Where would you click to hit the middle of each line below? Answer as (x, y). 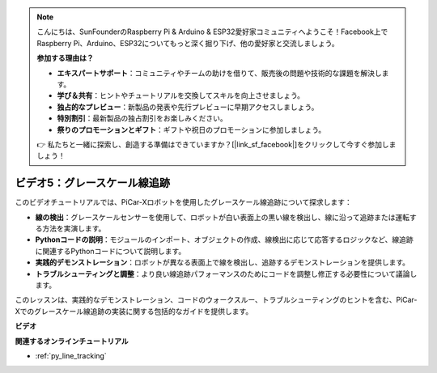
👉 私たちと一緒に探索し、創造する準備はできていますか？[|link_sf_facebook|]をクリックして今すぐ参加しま (216, 144)
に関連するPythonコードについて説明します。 (110, 251)
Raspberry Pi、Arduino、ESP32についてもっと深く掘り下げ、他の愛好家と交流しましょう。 (188, 43)
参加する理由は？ (65, 58)
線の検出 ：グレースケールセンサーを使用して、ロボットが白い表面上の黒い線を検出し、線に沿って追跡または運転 (223, 217)
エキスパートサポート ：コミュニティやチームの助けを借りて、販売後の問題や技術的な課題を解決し (219, 73)
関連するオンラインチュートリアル (72, 341)
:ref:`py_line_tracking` (71, 355)
